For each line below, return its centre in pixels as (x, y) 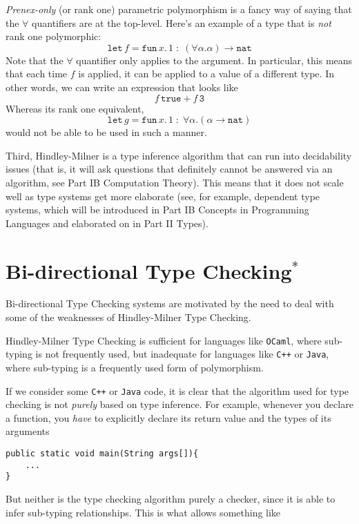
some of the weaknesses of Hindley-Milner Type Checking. (128, 317)
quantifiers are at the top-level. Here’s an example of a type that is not (182, 22)
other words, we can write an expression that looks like (122, 87)
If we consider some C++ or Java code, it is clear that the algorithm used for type (177, 390)
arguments (28, 431)
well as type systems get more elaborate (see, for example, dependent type (163, 196)
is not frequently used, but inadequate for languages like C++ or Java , (182, 354)
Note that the (35, 60)
